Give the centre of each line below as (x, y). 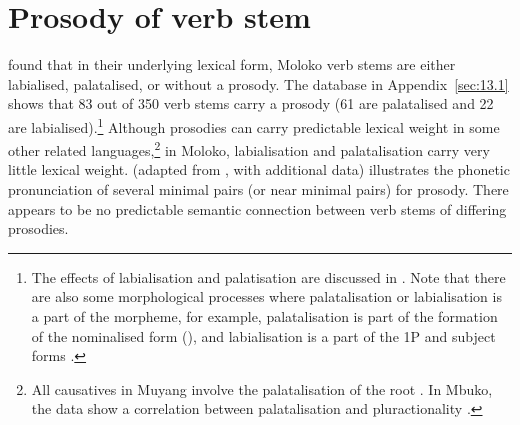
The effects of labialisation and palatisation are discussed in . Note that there (268, 276)
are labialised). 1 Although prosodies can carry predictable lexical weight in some (254, 125)
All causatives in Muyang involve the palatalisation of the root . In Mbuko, (262, 388)
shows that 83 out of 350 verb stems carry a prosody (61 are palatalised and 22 (251, 103)
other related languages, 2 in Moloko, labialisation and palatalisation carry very (249, 148)
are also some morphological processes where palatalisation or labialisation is (266, 296)
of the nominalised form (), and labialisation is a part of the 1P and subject (263, 335)
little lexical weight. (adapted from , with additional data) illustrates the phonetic (259, 169)
